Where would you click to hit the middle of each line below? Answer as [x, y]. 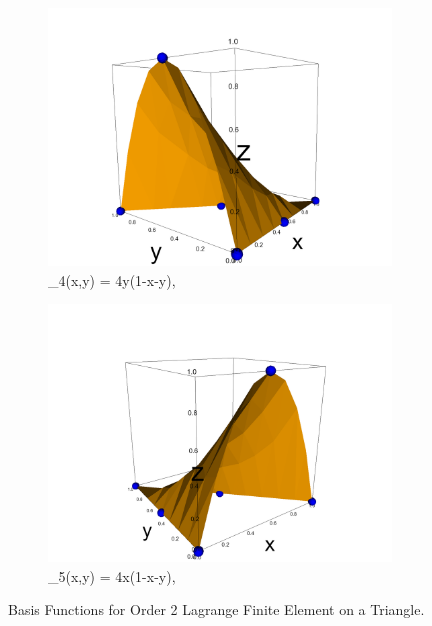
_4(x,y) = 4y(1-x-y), [112, 279]
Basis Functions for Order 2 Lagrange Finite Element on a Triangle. [216, 609]
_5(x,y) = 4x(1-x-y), [112, 575]
